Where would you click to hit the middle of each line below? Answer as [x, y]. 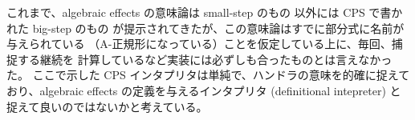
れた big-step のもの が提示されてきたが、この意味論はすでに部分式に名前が [205, 28]
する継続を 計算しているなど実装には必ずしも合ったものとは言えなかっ [205, 59]
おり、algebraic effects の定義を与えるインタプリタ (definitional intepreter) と [204, 90]
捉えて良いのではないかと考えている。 [107, 106]
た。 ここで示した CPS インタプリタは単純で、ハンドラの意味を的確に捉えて [208, 75]
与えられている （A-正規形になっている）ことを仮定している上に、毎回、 [199, 44]
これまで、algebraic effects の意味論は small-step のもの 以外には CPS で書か [205, 12]
